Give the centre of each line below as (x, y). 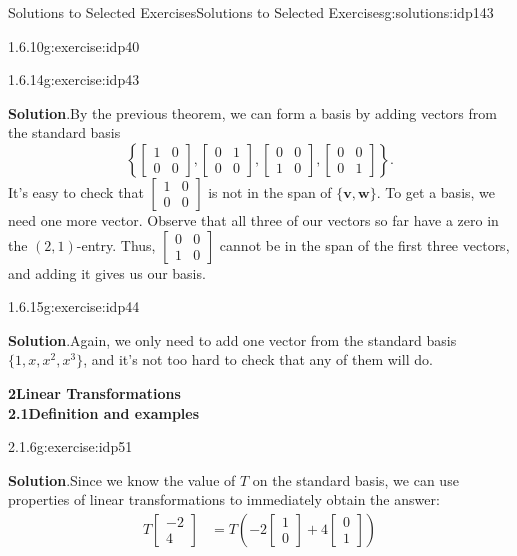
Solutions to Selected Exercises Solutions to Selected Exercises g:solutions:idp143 (251, 12)
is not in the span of (270, 191)
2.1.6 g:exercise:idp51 (70, 446)
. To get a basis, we (436, 191)
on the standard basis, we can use (355, 479)
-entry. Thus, (116, 244)
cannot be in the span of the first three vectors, (364, 244)
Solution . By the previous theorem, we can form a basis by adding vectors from (252, 112)
